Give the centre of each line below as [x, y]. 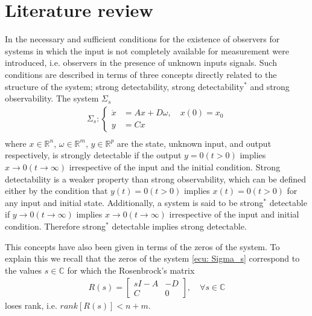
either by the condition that [56, 191]
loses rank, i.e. [31, 305]
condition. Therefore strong [56, 226]
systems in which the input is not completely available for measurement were [147, 50]
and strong [270, 86]
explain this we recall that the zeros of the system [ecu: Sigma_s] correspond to [152, 258]
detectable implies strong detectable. [179, 226]
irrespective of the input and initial [234, 214]
